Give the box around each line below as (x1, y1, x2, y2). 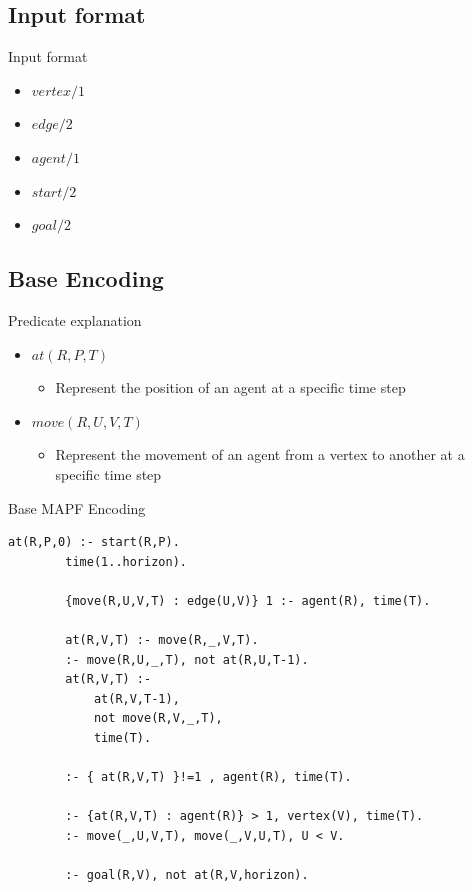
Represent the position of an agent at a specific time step (55, 377, 406, 398)
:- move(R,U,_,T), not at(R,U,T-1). (65, 652, 309, 667)
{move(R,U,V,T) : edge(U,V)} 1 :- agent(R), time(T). (65, 593, 431, 608)
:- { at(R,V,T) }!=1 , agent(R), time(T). (65, 770, 352, 785)
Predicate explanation (8, 309, 142, 330)
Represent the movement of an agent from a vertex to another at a (55, 444, 465, 465)
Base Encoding (8, 263, 164, 294)
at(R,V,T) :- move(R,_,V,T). (65, 633, 259, 648)
